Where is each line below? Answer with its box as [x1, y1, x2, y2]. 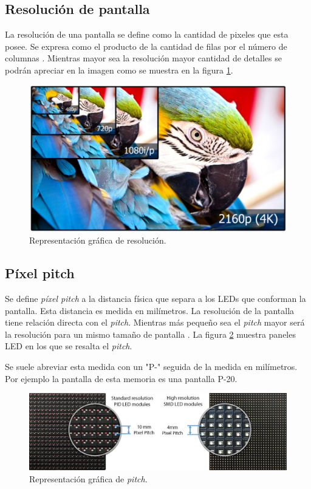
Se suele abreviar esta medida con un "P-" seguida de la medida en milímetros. [5, 360, 298, 373]
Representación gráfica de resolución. [29, 234, 166, 247]
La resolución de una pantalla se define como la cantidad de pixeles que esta [5, 28, 289, 41]
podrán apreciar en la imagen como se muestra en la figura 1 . [5, 63, 233, 76]
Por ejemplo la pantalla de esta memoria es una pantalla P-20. [5, 372, 238, 385]
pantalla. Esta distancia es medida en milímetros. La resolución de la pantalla [5, 304, 295, 316]
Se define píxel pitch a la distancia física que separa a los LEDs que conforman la [5, 292, 306, 305]
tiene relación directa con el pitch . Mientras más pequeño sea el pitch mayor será [5, 316, 305, 329]
